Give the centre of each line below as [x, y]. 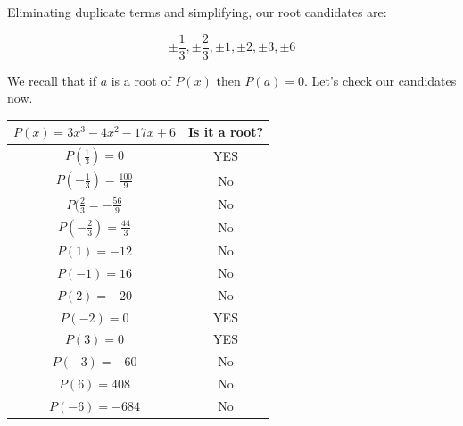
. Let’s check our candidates [380, 80]
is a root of [141, 80]
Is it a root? [226, 132]
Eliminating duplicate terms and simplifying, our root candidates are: [197, 12]
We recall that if [52, 80]
